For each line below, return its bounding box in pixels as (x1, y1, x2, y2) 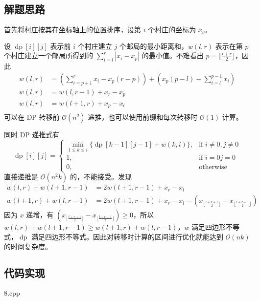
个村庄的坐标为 (148, 24, 196, 35)
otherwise (199, 164, 227, 171)
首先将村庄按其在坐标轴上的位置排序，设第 (4, 24, 141, 35)
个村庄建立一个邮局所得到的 (4, 50, 93, 61)
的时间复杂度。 (4, 241, 52, 251)
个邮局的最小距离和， (119, 41, 188, 51)
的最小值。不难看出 (142, 50, 204, 61)
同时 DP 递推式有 (4, 129, 60, 140)
